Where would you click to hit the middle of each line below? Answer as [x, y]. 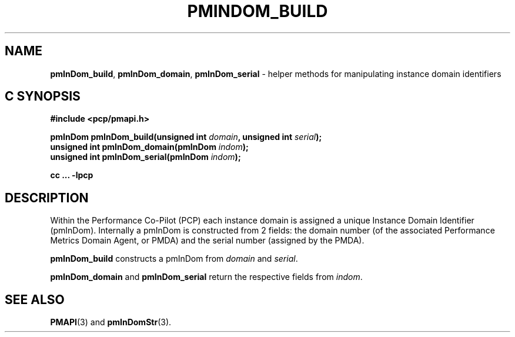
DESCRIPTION [47, 198]
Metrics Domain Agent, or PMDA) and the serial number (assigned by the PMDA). [207, 241]
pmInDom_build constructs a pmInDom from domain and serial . [174, 259]
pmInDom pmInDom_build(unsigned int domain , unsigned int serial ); [186, 137]
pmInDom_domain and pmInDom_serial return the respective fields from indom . [206, 277]
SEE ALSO [35, 299]
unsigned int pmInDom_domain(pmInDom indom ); [149, 147]
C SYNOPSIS [43, 96]
